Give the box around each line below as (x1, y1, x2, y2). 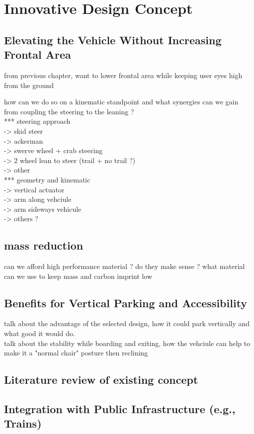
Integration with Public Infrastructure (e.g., (4, 401, 236, 417)
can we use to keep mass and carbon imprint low (4, 270, 153, 281)
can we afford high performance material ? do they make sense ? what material (4, 261, 245, 271)
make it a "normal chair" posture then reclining (4, 347, 148, 358)
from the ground (4, 80, 54, 90)
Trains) (4, 416, 42, 431)
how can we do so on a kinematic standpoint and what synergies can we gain (4, 96, 239, 107)
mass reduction (4, 238, 84, 253)
